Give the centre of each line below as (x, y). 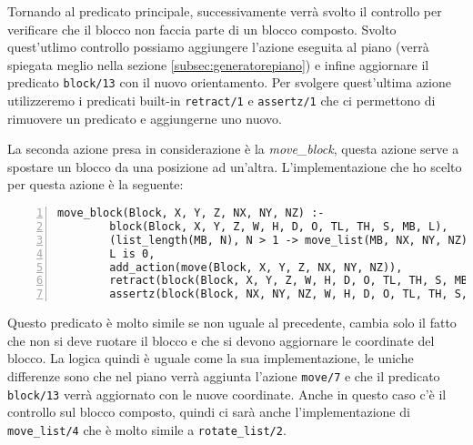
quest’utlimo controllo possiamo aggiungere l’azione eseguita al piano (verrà (218, 47)
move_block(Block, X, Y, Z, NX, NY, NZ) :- (191, 213)
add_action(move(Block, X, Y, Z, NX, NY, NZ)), (256, 267)
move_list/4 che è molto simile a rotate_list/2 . (147, 429)
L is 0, (132, 253)
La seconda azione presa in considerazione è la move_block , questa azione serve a (233, 149)
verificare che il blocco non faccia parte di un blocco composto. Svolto (202, 29)
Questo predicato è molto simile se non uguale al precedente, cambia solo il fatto (232, 323)
